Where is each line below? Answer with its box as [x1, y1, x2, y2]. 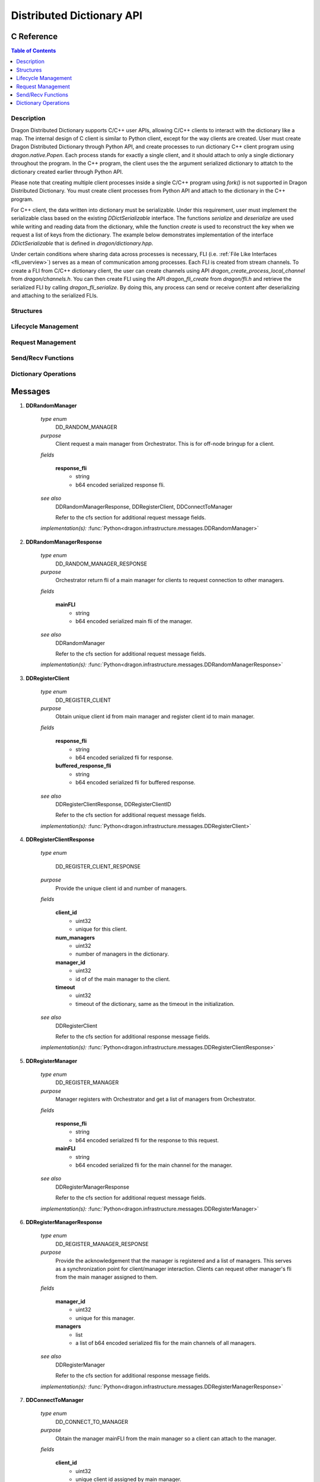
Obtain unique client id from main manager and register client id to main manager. [55, 713, 255, 720]
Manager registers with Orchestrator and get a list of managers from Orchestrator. [55, 1095, 256, 1103]
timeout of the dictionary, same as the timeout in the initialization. [75, 1000, 235, 1007]
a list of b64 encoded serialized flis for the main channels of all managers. [75, 1340, 257, 1347]
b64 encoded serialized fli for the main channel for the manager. [75, 1161, 233, 1168]
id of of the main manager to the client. [75, 975, 171, 982]
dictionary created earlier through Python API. [11, 168, 124, 175]
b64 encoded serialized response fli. [75, 481, 165, 488]
